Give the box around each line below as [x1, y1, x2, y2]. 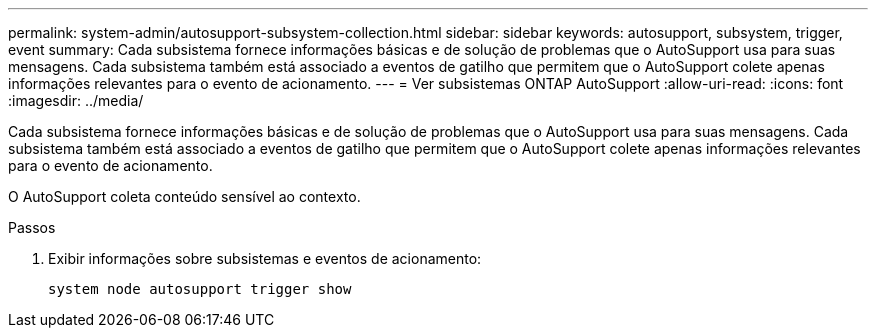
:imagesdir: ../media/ [8, 92, 144, 109]
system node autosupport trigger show [48, 281, 352, 297]
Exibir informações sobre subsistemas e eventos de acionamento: [48, 250, 482, 267]
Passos [8, 219, 56, 236]
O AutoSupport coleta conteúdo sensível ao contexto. [8, 188, 361, 205]
